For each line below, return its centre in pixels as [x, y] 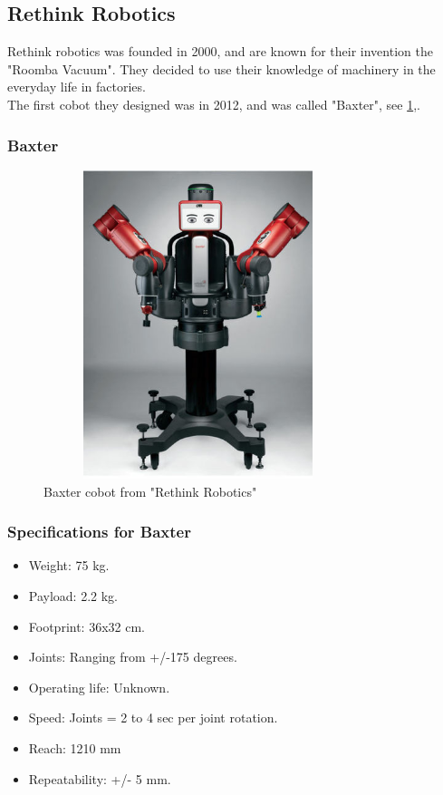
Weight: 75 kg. [69, 565]
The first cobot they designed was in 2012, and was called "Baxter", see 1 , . [214, 104]
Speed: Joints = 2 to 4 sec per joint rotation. [153, 717]
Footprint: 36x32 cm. [87, 626]
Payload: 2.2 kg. [73, 595]
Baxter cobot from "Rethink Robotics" [150, 491]
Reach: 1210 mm [75, 747]
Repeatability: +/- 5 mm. [100, 778]
